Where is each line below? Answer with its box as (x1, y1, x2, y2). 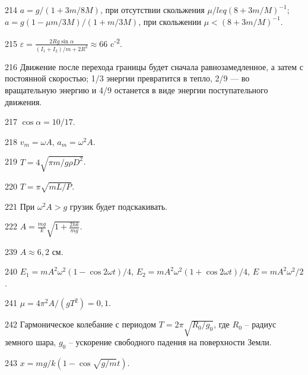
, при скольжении (138, 15, 202, 27)
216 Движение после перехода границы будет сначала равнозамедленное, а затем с (5, 60, 304, 73)
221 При (5, 200, 35, 212)
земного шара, (5, 336, 56, 348)
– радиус (245, 318, 277, 330)
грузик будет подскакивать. (69, 200, 167, 212)
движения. (5, 95, 42, 108)
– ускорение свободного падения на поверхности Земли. (68, 336, 272, 348)
